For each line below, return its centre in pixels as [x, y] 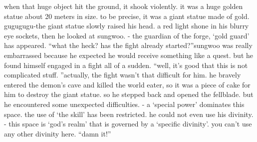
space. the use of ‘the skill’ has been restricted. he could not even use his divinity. [129, 114]
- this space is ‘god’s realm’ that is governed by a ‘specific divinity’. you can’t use [128, 124]
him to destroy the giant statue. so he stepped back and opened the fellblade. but [129, 94]
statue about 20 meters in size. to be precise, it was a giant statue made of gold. [127, 16]
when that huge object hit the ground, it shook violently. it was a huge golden [124, 6]
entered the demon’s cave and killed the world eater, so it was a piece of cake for [127, 84]
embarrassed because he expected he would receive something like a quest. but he [128, 55]
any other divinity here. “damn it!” [58, 133]
